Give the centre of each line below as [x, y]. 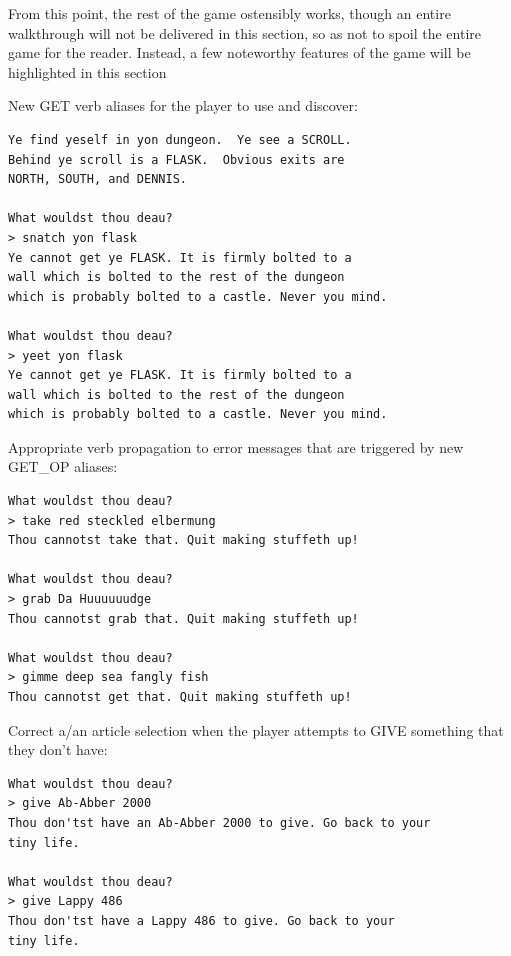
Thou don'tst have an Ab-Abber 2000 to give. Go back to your [219, 822]
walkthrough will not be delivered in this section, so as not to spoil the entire [245, 32]
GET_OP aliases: [63, 466]
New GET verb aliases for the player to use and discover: [183, 105]
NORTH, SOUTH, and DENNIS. [97, 179]
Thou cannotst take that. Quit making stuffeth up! [183, 540]
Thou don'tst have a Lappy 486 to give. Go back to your [201, 920]
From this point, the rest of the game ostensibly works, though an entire [229, 13]
